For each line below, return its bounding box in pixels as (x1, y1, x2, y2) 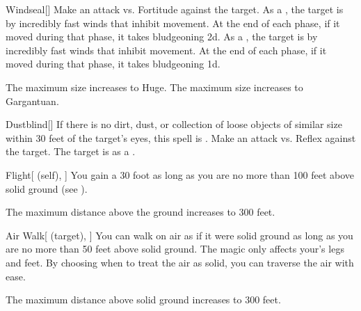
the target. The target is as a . (6, 144, 136, 159)
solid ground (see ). (6, 181, 88, 196)
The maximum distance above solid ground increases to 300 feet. (6, 292, 281, 307)
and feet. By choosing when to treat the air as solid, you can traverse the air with (6, 255, 354, 269)
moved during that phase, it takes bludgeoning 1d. (6, 56, 220, 71)
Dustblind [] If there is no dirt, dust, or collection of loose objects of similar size (6, 117, 342, 131)
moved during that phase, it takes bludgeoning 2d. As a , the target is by (6, 29, 318, 44)
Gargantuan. (6, 93, 59, 108)
